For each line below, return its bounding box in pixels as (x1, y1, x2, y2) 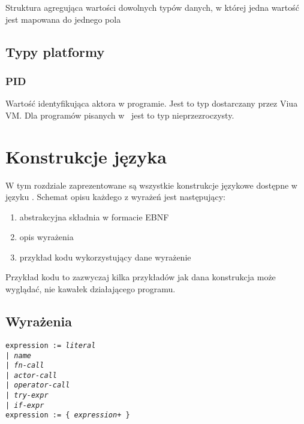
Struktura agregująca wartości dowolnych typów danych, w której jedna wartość (5, 1, 300, 13)
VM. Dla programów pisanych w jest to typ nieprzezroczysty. (5, 108, 234, 121)
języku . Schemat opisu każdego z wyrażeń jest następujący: (5, 190, 225, 203)
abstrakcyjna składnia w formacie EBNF (19, 210, 169, 223)
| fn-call (5, 361, 44, 370)
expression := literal (5, 341, 96, 350)
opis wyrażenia (19, 231, 74, 243)
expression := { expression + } (5, 411, 130, 420)
